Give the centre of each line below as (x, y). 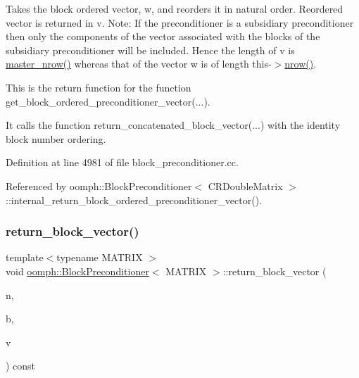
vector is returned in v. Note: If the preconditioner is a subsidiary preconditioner (180, 22)
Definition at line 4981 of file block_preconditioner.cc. (122, 162)
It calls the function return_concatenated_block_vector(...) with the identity (173, 125)
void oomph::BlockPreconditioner (77, 271)
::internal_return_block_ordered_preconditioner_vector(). (134, 200)
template (25, 257)
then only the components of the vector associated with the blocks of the (163, 36)
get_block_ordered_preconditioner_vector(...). (108, 101)
